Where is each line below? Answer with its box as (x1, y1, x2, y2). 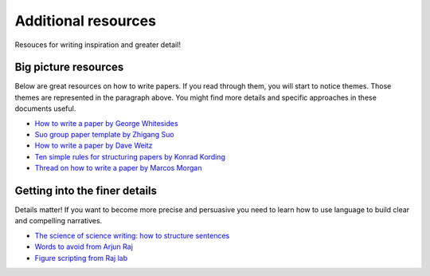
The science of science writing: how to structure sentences (34, 231, 230, 240)
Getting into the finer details (14, 184, 158, 197)
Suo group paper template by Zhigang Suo (34, 130, 174, 140)
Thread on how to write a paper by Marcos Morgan (34, 164, 202, 173)
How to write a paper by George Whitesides (34, 118, 178, 128)
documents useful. (14, 104, 76, 113)
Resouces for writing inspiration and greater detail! (14, 40, 181, 49)
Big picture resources (14, 61, 124, 74)
